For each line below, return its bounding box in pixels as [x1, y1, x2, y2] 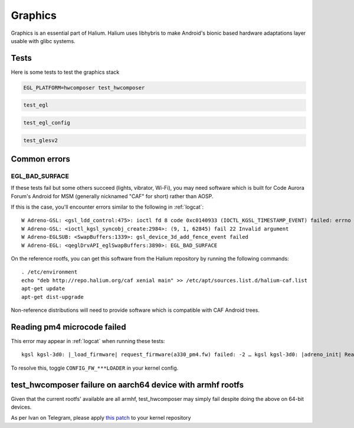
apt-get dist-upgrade [21, 294, 84, 300]
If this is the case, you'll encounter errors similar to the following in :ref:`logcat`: [11, 203, 204, 210]
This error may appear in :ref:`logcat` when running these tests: [11, 337, 165, 344]
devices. [11, 403, 32, 410]
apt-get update [21, 285, 65, 292]
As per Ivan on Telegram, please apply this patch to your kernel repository [11, 414, 191, 422]
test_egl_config [23, 119, 71, 126]
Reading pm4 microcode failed [11, 322, 126, 332]
